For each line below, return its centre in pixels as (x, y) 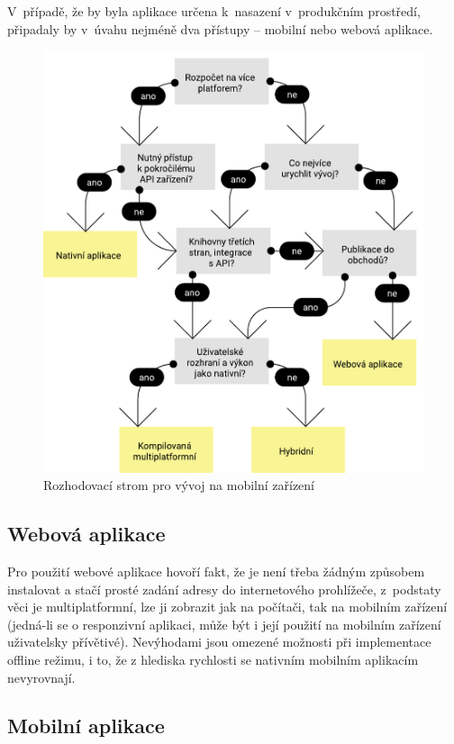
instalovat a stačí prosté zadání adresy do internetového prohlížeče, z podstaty (224, 589)
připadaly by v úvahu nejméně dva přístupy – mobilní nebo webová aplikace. (220, 28)
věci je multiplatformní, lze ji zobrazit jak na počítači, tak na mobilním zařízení (227, 607)
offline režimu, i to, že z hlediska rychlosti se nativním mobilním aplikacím (213, 659)
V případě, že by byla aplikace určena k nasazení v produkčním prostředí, (214, 11)
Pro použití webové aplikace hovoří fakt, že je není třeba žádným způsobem (216, 571)
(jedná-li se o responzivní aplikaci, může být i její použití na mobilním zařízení (224, 624)
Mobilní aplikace (86, 726)
